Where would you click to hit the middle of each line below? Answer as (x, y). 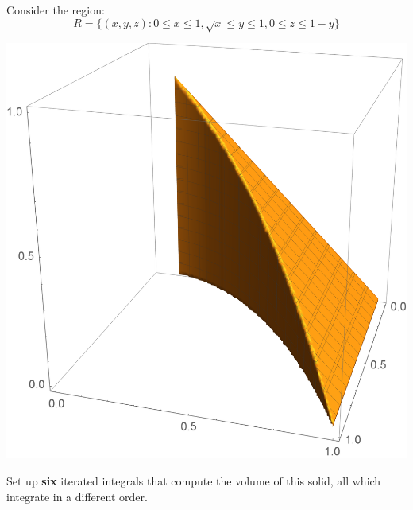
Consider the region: (56, 10)
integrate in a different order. (77, 496)
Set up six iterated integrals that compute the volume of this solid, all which (194, 480)
